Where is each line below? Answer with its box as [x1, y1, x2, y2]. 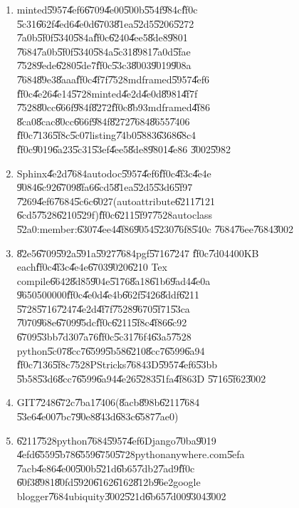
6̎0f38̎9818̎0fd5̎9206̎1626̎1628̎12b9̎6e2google [16, 475, 201, 489]
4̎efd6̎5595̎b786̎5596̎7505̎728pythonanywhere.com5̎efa [16, 447, 245, 462]
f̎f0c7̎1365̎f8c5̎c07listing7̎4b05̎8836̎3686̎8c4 [16, 128, 196, 142]
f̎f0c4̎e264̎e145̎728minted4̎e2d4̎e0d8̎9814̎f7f [16, 85, 198, 100]
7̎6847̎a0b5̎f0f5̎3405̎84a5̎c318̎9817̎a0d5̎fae [16, 43, 191, 58]
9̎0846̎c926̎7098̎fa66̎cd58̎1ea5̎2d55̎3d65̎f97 [16, 180, 193, 195]
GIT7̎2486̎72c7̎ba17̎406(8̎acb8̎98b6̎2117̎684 [16, 395, 200, 410]
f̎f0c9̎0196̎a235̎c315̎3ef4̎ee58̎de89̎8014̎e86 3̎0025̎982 [16, 141, 231, 156]
